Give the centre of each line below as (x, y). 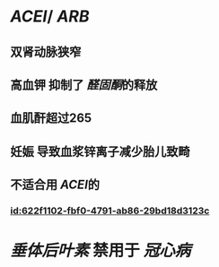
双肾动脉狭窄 (46, 52)
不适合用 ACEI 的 (55, 185)
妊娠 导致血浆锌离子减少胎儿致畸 (100, 151)
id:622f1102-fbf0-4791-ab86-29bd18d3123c (110, 211)
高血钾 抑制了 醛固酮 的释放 (84, 85)
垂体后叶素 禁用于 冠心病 (101, 250)
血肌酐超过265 (51, 118)
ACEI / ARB (50, 17)
